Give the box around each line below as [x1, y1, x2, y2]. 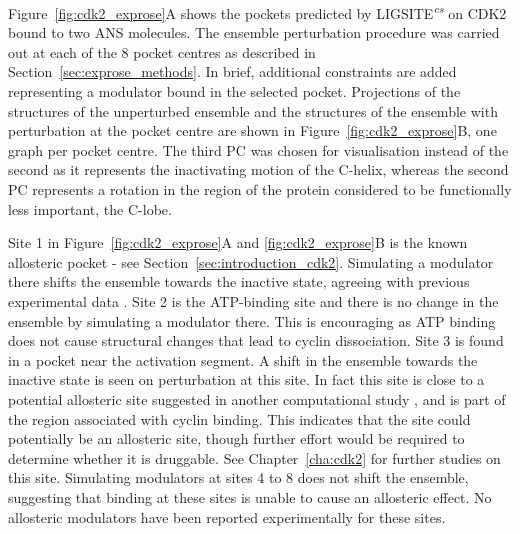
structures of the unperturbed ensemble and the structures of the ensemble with [8, 100, 498, 121]
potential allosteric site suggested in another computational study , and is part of [8, 388, 506, 409]
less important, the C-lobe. [8, 198, 172, 219]
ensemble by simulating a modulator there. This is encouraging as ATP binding [8, 310, 496, 331]
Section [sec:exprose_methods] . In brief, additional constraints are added [8, 61, 457, 82]
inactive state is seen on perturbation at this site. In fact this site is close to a [8, 369, 485, 390]
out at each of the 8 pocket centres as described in [8, 41, 316, 62]
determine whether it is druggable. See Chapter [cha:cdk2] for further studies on [8, 447, 501, 468]
